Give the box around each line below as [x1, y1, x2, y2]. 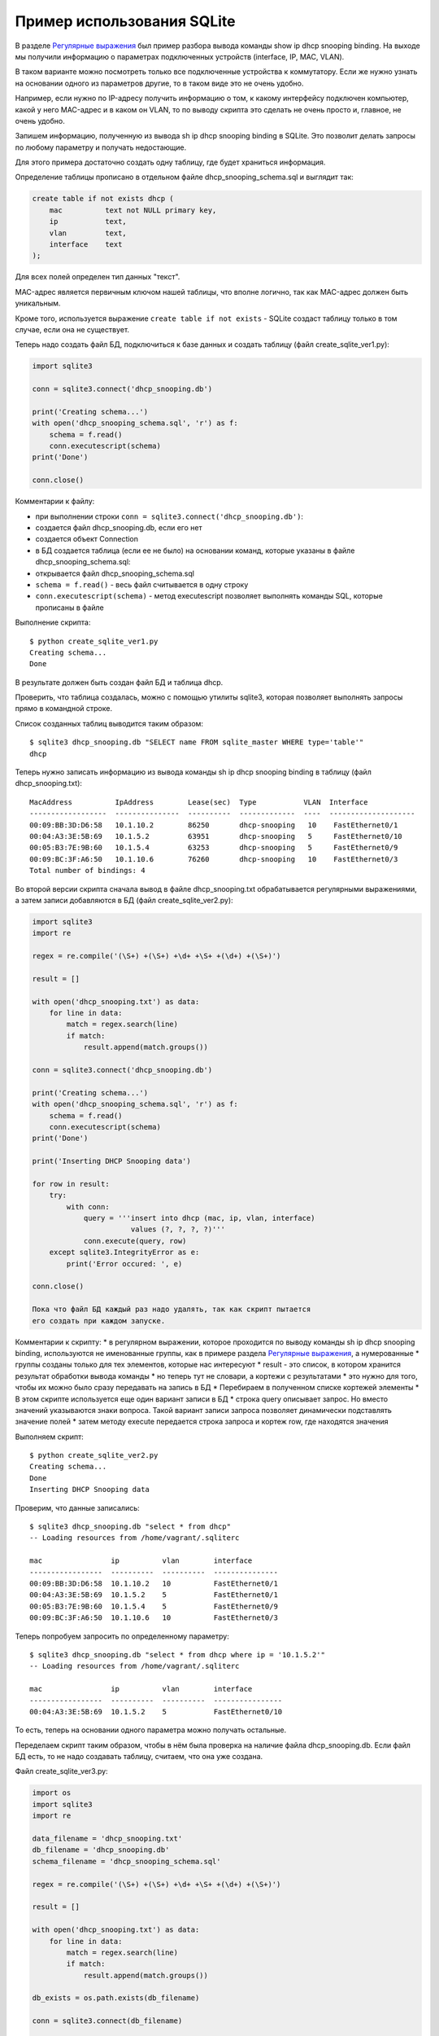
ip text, [49, 217, 128, 226]
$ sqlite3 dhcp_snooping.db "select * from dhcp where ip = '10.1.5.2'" [29, 1650, 325, 1659]
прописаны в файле [35, 603, 105, 612]
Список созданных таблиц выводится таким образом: [15, 718, 203, 728]
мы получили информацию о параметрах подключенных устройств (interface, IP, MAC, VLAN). [15, 51, 345, 61]
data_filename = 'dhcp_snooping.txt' [32, 1834, 183, 1843]
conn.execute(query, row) [83, 1236, 187, 1245]
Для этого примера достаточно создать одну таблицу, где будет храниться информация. [15, 157, 326, 167]
